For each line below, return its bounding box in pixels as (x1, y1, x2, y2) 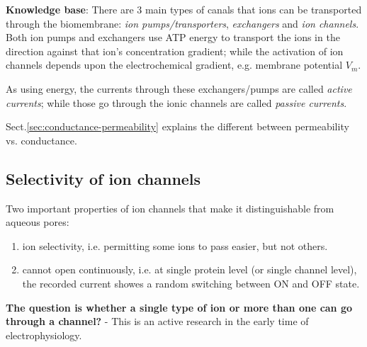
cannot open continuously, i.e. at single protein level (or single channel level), (22, 262, 357, 277)
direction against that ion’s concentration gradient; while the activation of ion (6, 43, 344, 58)
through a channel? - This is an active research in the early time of (6, 314, 309, 329)
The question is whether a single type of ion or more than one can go (6, 300, 353, 314)
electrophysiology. (6, 327, 82, 342)
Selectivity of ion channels (6, 167, 201, 189)
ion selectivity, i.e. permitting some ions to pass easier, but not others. (22, 238, 328, 253)
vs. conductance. (6, 132, 77, 147)
